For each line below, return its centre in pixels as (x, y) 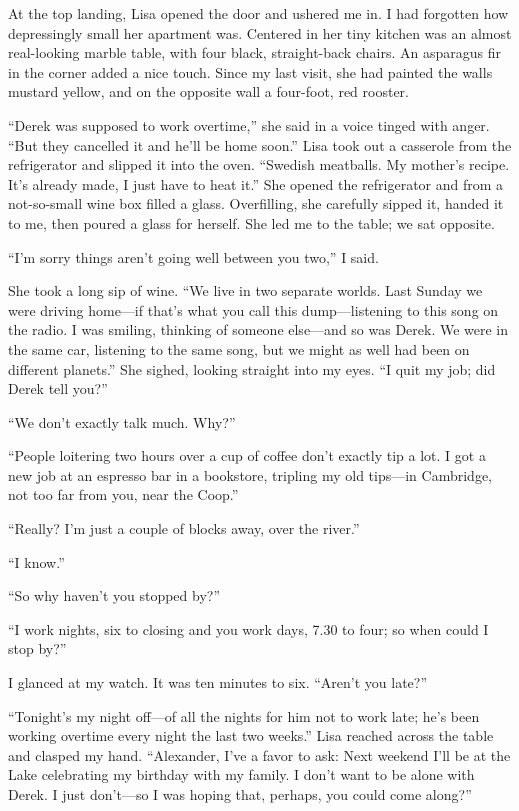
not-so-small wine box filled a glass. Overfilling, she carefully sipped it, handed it (256, 203)
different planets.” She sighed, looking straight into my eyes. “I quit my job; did (252, 368)
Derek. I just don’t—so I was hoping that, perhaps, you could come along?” (240, 794)
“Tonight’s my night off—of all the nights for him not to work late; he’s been (244, 715)
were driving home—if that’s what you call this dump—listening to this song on (253, 309)
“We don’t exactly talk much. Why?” (122, 421)
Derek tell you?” (58, 388)
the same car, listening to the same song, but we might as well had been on (239, 348)
